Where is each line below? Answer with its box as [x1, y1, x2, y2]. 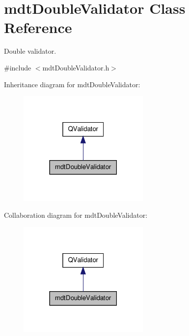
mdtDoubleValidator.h [42, 62, 109, 72]
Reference [4, 17, 72, 37]
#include [4, 62, 31, 72]
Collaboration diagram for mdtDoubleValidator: [4, 209, 148, 220]
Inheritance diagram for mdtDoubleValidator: [4, 79, 140, 89]
